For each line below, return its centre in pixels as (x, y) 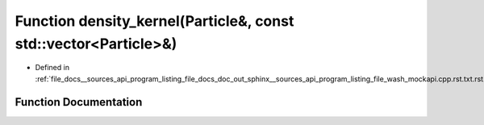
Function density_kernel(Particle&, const (154, 21)
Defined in (52, 68)
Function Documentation (79, 102)
